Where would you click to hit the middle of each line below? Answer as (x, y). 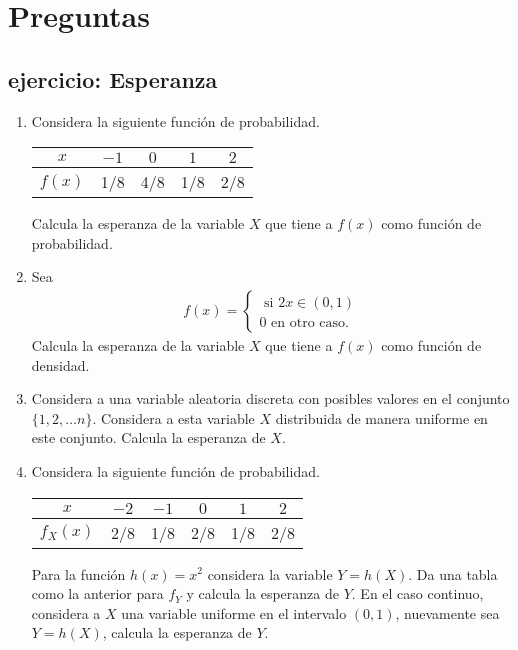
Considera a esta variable (177, 417)
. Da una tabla (453, 573)
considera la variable (270, 573)
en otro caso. (310, 322)
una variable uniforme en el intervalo (234, 612)
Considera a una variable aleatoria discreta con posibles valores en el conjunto (270, 398)
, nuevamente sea (447, 612)
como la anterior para (97, 593)
